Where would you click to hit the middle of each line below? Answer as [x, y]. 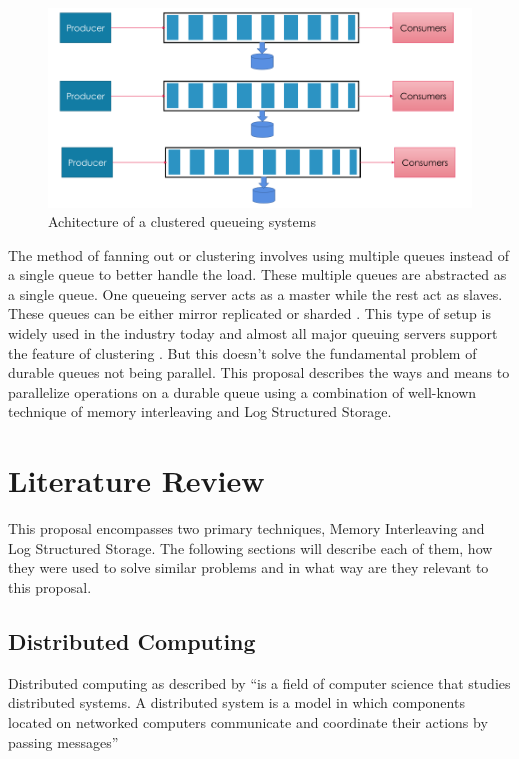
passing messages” [63, 741]
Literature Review [136, 480]
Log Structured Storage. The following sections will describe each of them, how [250, 547]
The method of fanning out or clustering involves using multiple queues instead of [258, 254]
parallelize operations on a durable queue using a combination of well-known [242, 391]
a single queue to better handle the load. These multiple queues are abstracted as [257, 274]
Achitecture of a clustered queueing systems [182, 221]
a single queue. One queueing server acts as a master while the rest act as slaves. [255, 293]
